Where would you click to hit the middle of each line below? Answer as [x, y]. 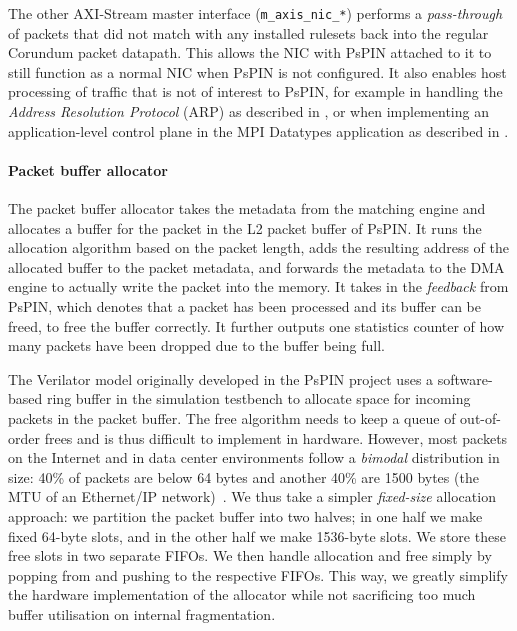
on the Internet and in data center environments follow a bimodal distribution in [254, 457]
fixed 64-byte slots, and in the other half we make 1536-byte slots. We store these [257, 535]
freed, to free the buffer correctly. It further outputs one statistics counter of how [256, 325]
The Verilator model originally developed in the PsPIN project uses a [221, 378]
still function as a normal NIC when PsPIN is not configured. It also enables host [257, 71]
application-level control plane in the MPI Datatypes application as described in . [258, 130]
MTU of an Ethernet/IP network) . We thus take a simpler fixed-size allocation [252, 496]
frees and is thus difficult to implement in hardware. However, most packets [276, 437]
